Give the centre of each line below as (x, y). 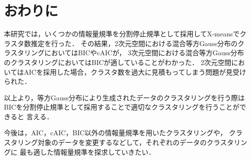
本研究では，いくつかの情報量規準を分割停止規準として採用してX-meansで (122, 34)
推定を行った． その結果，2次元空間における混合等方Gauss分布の (134, 43)
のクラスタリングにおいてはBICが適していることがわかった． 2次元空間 (118, 62)
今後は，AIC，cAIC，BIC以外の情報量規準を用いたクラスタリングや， (115, 133)
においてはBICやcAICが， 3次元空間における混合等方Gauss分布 (144, 53)
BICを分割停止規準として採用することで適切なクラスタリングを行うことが (122, 107)
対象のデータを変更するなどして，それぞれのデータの (122, 142)
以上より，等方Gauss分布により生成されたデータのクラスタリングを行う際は (124, 97)
